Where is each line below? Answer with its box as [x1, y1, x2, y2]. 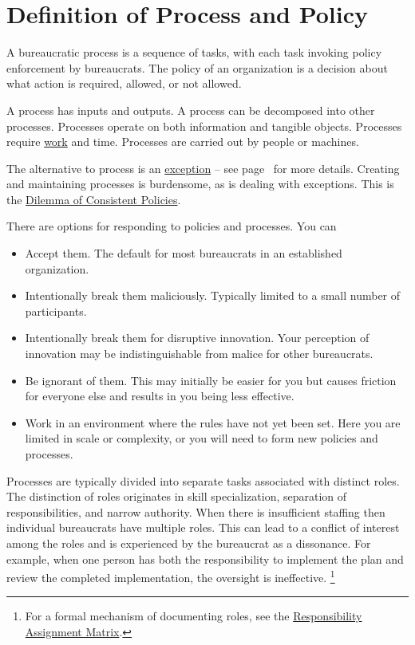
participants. [25, 302, 87, 319]
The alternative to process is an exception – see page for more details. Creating [6, 159, 400, 176]
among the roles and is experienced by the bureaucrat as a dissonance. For [6, 534, 371, 551]
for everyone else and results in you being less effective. [25, 387, 294, 404]
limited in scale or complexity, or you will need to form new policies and [25, 430, 378, 446]
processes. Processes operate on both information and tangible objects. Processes [6, 117, 402, 134]
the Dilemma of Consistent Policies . [6, 191, 181, 207]
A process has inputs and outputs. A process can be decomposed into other [6, 101, 375, 118]
